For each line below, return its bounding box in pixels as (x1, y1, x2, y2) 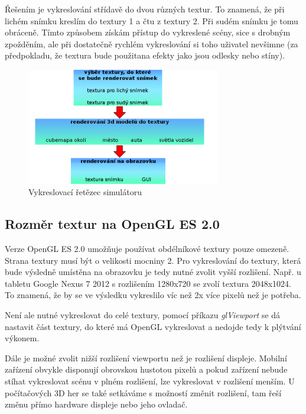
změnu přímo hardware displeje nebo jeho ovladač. (5, 398, 188, 410)
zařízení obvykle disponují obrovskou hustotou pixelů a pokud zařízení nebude (5, 363, 288, 376)
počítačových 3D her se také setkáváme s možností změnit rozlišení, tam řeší (5, 386, 282, 399)
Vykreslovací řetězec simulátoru (28, 186, 142, 198)
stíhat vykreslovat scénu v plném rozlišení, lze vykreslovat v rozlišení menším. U (5, 375, 295, 387)
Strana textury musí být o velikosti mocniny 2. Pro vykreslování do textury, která (5, 254, 301, 266)
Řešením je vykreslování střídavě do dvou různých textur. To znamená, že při (5, 3, 285, 15)
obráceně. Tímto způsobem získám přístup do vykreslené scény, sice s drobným (5, 26, 291, 38)
